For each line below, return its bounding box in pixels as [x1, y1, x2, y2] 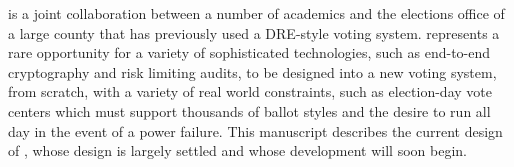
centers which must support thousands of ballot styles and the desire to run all [8, 100, 491, 121]
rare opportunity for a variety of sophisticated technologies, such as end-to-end [8, 42, 491, 63]
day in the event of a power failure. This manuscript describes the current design [8, 120, 503, 141]
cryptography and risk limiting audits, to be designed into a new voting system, [8, 61, 497, 82]
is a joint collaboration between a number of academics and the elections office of [8, 3, 505, 23]
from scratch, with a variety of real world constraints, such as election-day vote [8, 81, 492, 102]
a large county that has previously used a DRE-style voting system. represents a [8, 22, 500, 43]
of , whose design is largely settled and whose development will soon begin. [8, 140, 467, 161]
